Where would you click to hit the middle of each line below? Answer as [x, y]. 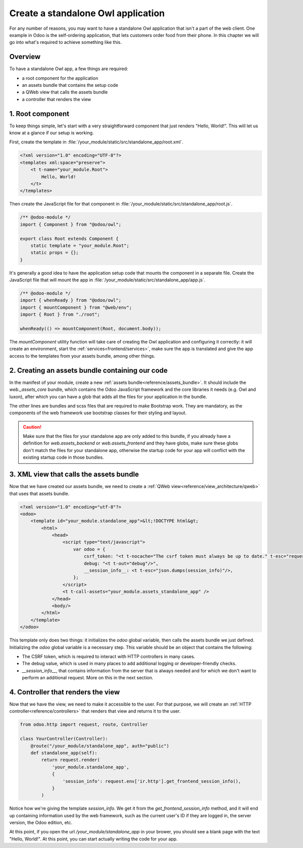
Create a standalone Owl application [87, 13]
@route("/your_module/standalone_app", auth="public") [100, 746]
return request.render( [71, 760]
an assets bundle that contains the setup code [70, 85]
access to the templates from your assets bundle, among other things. [82, 356]
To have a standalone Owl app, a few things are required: [69, 69]
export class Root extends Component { [69, 238]
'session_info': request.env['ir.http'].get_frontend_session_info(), [152, 781]
